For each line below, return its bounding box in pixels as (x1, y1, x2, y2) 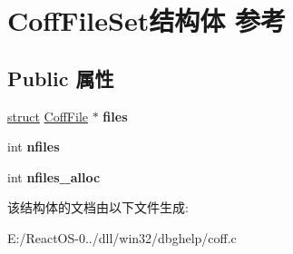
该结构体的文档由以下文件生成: (7, 198, 189, 217)
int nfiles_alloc (7, 167, 101, 186)
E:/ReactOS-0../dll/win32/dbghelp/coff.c (7, 228, 237, 247)
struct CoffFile (7, 106, 88, 125)
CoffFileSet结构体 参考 (7, 2, 286, 39)
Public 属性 (7, 63, 114, 92)
